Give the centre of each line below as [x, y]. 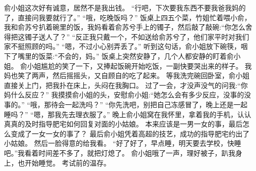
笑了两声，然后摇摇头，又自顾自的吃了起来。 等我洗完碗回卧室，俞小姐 [133, 75]
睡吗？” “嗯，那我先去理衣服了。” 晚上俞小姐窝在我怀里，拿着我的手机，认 [124, 114]
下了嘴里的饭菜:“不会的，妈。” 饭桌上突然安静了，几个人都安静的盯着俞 [119, 56]
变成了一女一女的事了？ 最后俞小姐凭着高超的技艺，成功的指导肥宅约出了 [130, 133]
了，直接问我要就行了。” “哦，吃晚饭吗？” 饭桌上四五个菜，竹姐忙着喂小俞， [128, 17]
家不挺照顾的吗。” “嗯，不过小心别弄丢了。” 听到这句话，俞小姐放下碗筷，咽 [126, 46]
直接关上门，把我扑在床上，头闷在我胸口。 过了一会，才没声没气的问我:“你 [126, 85]
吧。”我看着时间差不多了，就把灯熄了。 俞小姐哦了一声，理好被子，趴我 [120, 152]
